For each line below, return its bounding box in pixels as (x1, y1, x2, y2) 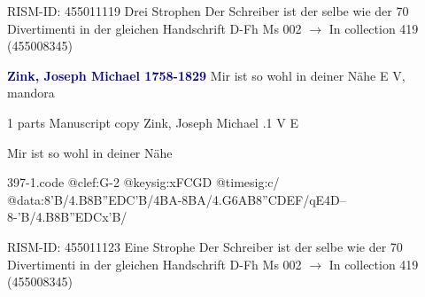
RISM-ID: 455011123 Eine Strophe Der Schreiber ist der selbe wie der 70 (7, 237, 403, 255)
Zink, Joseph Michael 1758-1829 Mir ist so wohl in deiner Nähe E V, (7, 66, 406, 84)
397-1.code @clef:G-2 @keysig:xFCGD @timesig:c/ (7, 173, 280, 191)
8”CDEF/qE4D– (256, 190, 346, 208)
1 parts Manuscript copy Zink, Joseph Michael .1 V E (7, 113, 298, 131)
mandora (7, 83, 55, 102)
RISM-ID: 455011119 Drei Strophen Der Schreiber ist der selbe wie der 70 (7, 2, 409, 20)
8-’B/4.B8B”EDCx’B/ (7, 207, 127, 226)
